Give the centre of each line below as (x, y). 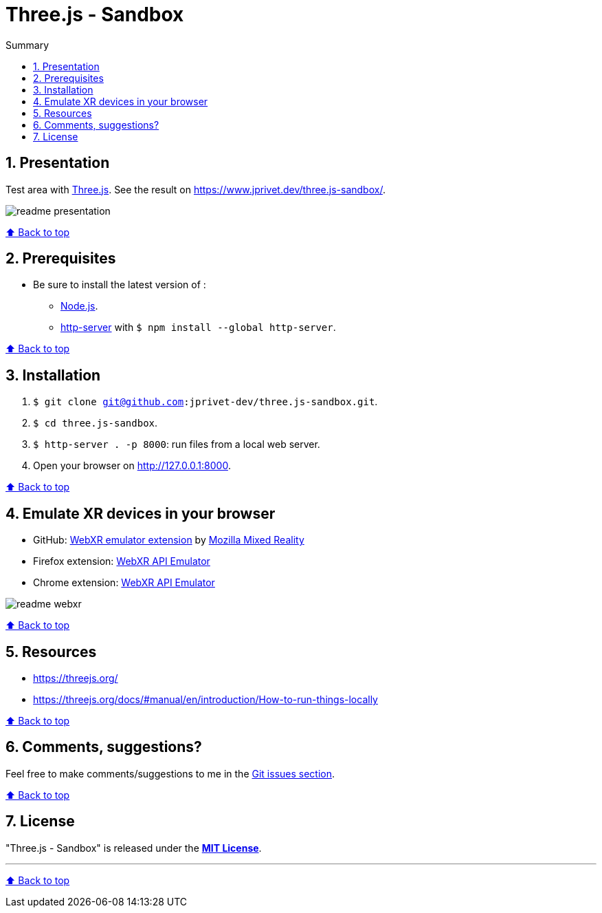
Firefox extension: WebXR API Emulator (122, 561)
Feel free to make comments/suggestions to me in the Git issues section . (170, 773)
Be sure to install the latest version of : (120, 285)
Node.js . (79, 306)
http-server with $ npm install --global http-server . (198, 327)
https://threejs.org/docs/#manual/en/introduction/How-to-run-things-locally (205, 699)
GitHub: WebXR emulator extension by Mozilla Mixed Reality (169, 540)
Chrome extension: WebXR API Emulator (124, 583)
